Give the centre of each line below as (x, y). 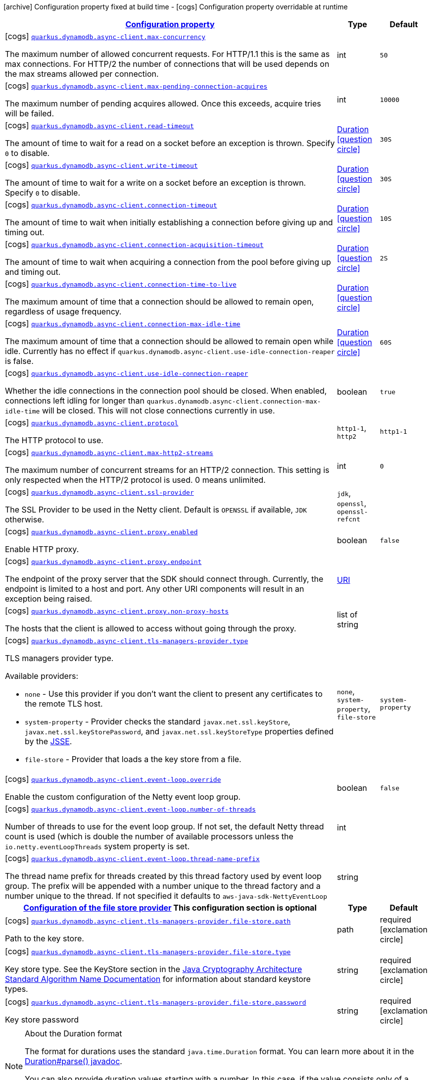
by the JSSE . (48, 741)
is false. (19, 361)
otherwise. (25, 519)
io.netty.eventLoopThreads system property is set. (97, 846)
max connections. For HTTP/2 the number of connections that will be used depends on (167, 64)
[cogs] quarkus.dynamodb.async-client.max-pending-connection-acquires (136, 86)
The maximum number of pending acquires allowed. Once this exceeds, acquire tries (163, 103)
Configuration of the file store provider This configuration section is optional (170, 908)
